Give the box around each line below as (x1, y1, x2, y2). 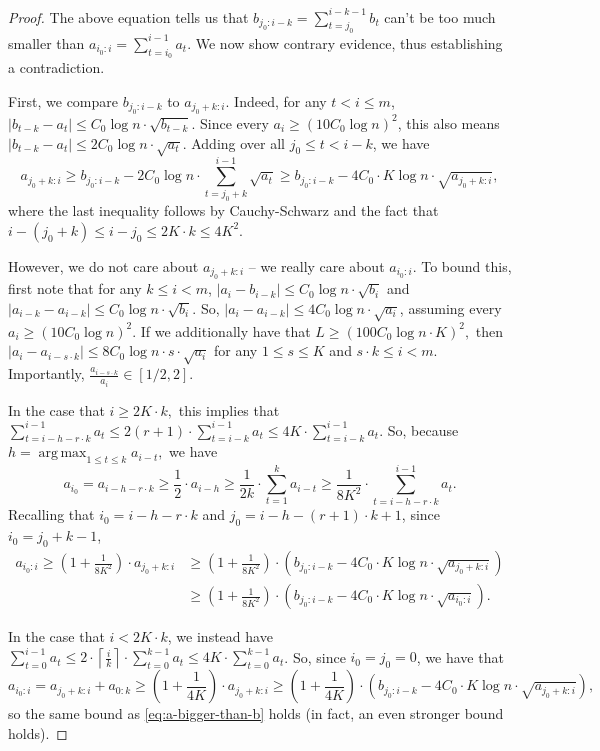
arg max (38, 446, 87, 461)
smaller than (8, 32, 85, 53)
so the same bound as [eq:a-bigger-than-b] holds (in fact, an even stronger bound (8, 703, 504, 724)
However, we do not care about (8, 255, 199, 276)
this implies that (178, 399, 280, 420)
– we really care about (248, 255, 385, 276)
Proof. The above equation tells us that (8, 6, 249, 27)
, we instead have (167, 626, 273, 647)
